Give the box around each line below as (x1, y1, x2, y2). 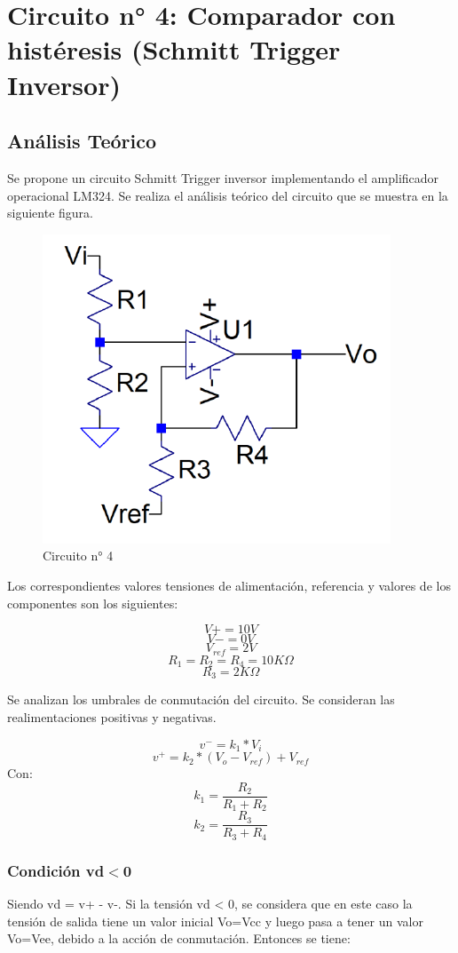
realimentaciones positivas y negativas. (7, 708, 217, 727)
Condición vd (7, 859, 105, 881)
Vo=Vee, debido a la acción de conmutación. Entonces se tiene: (7, 929, 351, 948)
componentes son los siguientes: (7, 593, 178, 612)
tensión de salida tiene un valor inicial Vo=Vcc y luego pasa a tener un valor (7, 911, 423, 930)
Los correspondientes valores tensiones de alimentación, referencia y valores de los (7, 576, 451, 594)
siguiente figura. (7, 203, 93, 222)
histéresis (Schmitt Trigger (7, 31, 341, 68)
